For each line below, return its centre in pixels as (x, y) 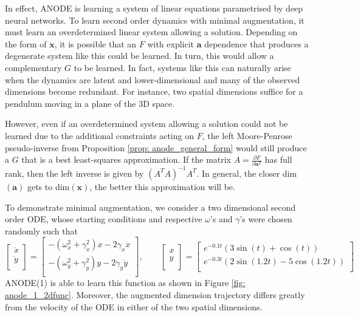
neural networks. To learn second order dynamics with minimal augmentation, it (155, 20)
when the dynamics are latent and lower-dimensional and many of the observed (153, 79)
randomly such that (41, 230)
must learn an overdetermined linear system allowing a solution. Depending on (151, 32)
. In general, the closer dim (247, 173)
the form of (26, 43)
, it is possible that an (95, 43)
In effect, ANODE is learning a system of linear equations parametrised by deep (154, 8)
